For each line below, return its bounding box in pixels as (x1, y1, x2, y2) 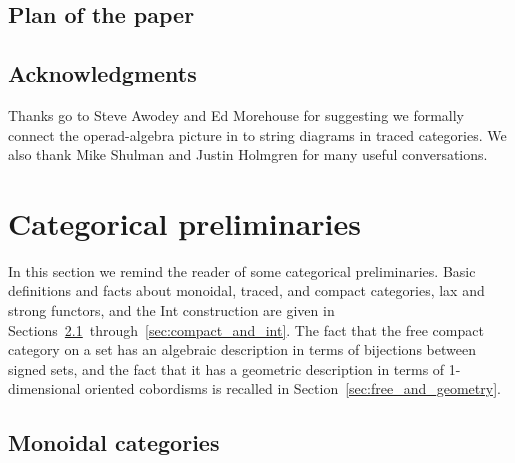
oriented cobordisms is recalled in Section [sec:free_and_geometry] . (85, 378, 501, 399)
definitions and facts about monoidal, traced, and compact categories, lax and (8, 280, 485, 301)
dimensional (8, 378, 81, 399)
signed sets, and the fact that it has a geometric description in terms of (8, 358, 445, 379)
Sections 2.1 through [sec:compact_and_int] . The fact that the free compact (8, 319, 484, 340)
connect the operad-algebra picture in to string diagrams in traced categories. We (8, 124, 507, 145)
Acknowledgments (8, 58, 197, 89)
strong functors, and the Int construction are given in (8, 300, 335, 321)
